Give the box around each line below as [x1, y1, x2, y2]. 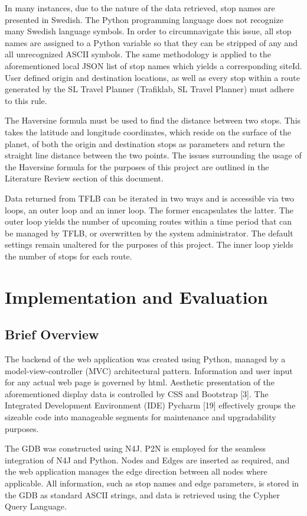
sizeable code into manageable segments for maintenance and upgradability [5, 411, 276, 423]
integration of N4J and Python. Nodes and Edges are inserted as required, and [5, 453, 290, 466]
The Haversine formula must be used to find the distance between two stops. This [5, 114, 301, 126]
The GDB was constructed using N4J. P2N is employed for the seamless [5, 442, 266, 455]
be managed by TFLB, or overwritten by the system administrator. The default [5, 226, 293, 239]
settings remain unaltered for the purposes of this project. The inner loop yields [5, 238, 293, 251]
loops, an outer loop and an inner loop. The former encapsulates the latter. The [5, 203, 293, 216]
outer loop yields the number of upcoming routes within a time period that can [5, 215, 292, 228]
